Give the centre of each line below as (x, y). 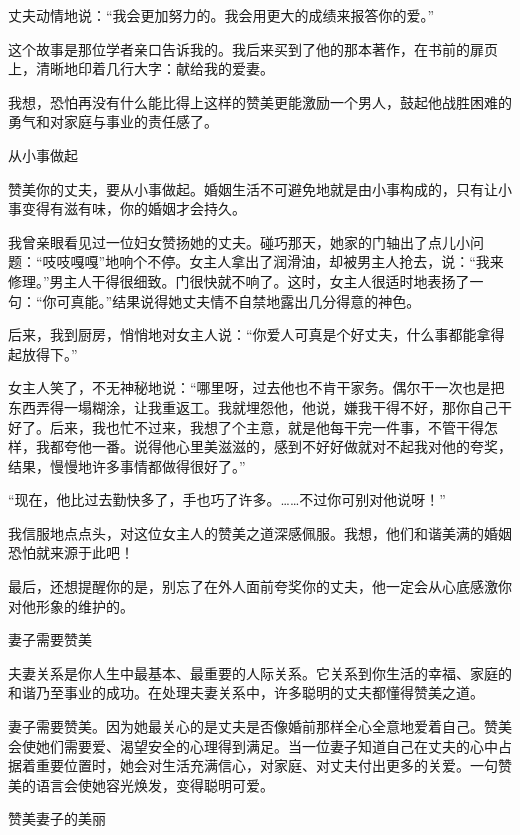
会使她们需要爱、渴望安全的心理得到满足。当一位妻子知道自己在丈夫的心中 (253, 745)
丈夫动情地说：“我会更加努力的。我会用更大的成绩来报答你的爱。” (221, 15)
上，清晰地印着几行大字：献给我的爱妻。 (141, 68)
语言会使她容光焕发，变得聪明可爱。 (154, 784)
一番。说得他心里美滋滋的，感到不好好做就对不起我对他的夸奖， (301, 446)
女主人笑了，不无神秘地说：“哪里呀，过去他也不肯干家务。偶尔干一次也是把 (256, 387)
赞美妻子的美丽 (57, 818)
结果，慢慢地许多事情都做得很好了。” (127, 465)
